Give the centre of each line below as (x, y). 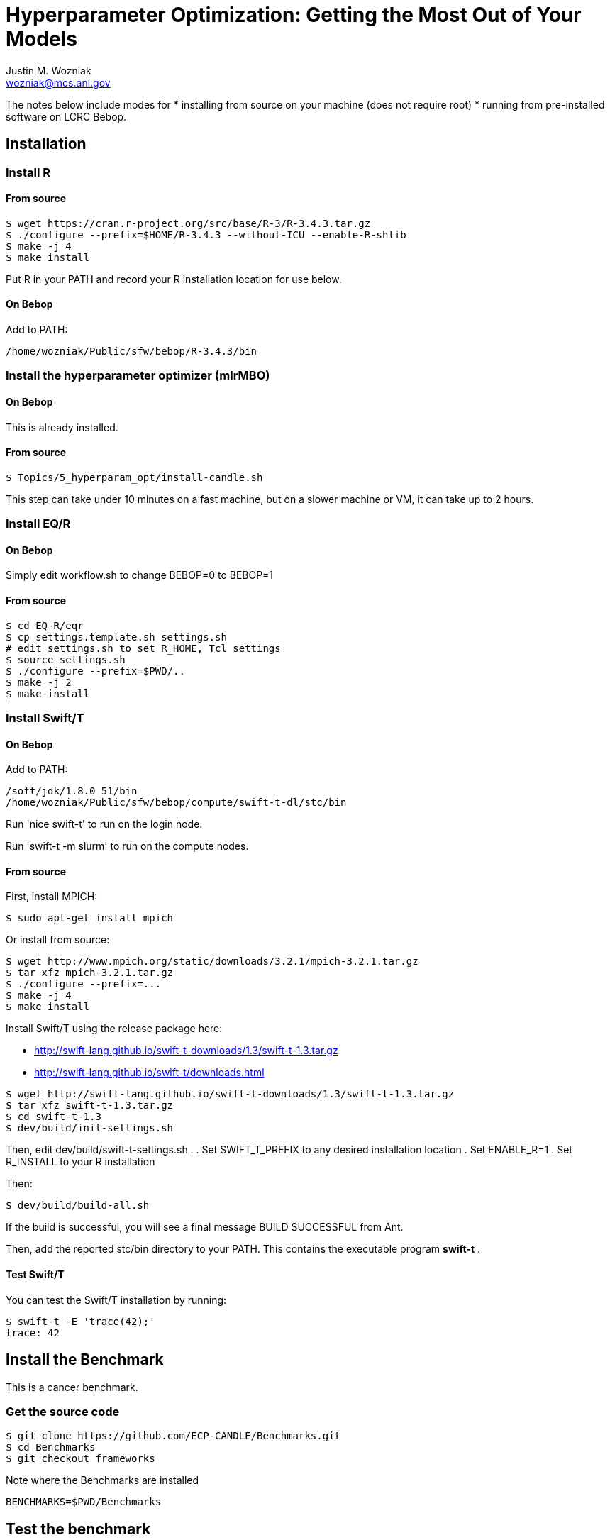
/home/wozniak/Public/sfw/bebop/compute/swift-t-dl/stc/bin (176, 803)
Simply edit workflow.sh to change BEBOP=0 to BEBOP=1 (140, 575)
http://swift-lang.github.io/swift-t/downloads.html (149, 1073)
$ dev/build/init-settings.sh (90, 1128)
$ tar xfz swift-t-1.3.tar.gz (90, 1106)
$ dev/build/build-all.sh (78, 1206)
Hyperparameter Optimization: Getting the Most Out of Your (294, 15)
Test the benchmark (78, 1529)
